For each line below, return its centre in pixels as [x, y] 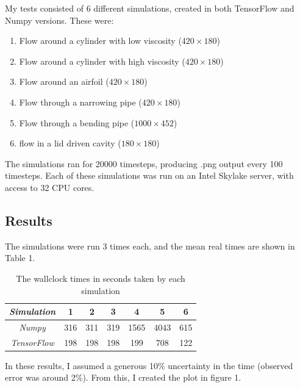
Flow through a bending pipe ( [77, 122]
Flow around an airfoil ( [64, 81]
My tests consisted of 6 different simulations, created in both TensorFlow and [150, 8]
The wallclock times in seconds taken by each [101, 278]
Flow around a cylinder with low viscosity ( [100, 41]
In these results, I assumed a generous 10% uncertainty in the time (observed [149, 365]
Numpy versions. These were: [59, 20]
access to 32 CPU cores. [50, 187]
